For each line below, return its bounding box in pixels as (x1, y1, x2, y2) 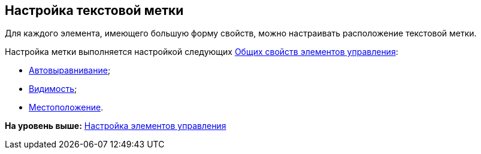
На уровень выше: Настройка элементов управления (5, 121, 226, 131)
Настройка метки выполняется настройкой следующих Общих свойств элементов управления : (5, 47, 398, 57)
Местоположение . (29, 102, 104, 113)
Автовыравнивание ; (29, 65, 111, 76)
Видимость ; (29, 84, 77, 94)
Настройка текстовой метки (5, 3, 184, 18)
